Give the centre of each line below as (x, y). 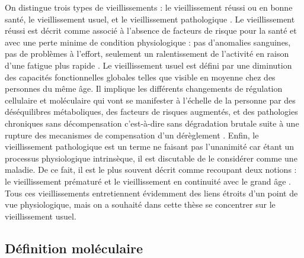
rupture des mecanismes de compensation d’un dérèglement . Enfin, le (132, 135)
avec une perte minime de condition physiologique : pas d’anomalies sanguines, (148, 42)
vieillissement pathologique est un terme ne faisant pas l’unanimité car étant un (150, 146)
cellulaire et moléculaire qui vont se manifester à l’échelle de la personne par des (150, 100)
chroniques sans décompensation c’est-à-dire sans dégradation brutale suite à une (152, 123)
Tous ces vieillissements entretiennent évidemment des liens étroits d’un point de (151, 193)
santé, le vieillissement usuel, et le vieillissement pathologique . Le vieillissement (150, 19)
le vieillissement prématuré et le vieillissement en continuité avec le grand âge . (148, 181)
